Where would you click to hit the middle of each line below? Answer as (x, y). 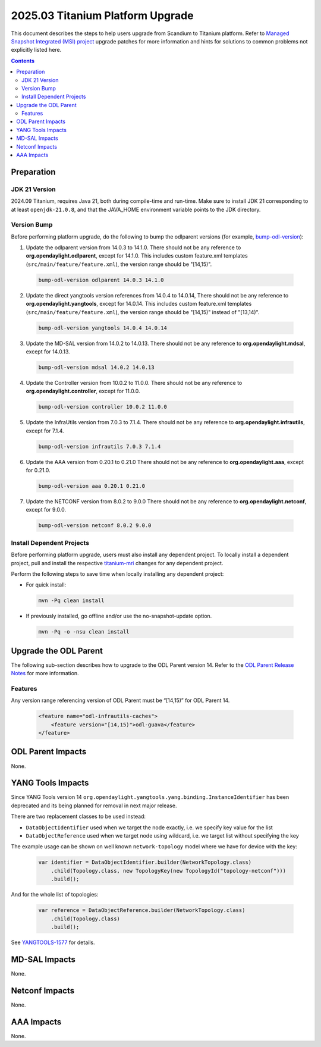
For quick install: (46, 585)
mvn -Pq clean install (71, 601)
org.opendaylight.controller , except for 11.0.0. (83, 391)
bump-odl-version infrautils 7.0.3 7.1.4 (100, 446)
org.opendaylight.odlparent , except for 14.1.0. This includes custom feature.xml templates (137, 256)
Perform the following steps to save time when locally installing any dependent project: (117, 573)
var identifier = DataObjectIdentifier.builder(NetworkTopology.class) (145, 862)
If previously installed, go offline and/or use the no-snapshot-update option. (119, 616)
